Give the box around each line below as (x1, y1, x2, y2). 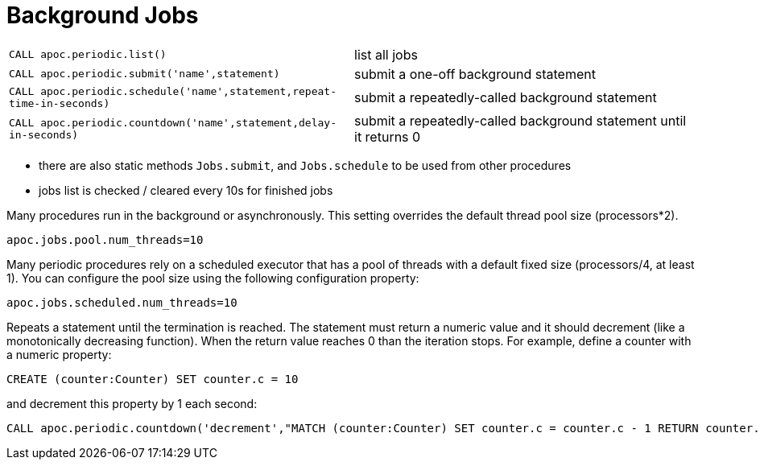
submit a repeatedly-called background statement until (354, 112, 687, 129)
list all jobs (354, 46, 418, 63)
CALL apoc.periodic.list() (9, 48, 167, 61)
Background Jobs (6, 2, 199, 29)
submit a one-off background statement (354, 65, 596, 82)
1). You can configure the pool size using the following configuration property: (6, 270, 419, 285)
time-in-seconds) (9, 97, 110, 109)
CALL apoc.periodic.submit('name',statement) (9, 68, 280, 80)
